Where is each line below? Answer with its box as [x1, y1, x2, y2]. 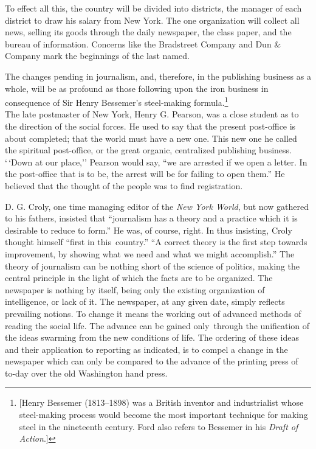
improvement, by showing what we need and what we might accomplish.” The [5, 247, 295, 260]
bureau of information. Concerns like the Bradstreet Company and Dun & [5, 37, 281, 50]
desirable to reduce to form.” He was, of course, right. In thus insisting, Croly [5, 223, 292, 236]
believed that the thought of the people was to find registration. [5, 179, 243, 192]
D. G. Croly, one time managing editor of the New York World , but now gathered [5, 200, 309, 212]
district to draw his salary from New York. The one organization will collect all [5, 13, 300, 26]
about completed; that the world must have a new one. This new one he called [5, 131, 297, 144]
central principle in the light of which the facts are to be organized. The [5, 271, 273, 284]
